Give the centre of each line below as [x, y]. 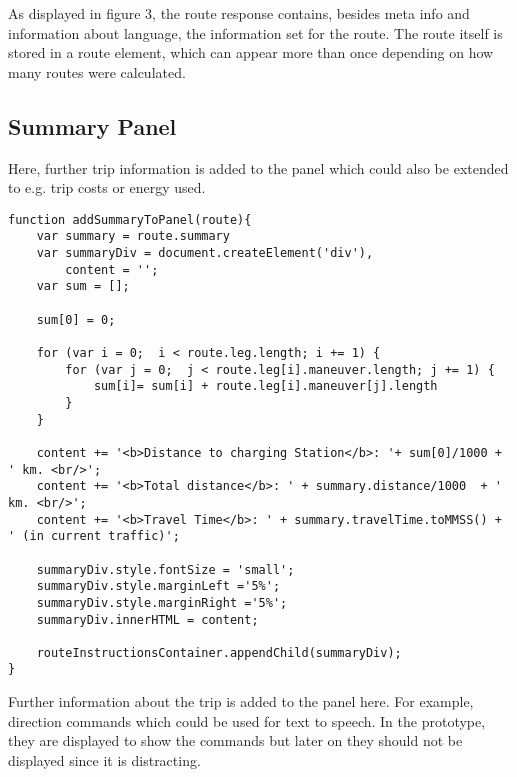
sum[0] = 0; [76, 319]
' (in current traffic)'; [94, 536]
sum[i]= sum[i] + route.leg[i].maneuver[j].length [265, 386]
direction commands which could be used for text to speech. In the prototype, [247, 720]
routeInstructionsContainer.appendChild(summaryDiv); [219, 652]
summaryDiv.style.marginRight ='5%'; [162, 602]
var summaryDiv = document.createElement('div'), [205, 253]
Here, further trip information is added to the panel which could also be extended [258, 167]
